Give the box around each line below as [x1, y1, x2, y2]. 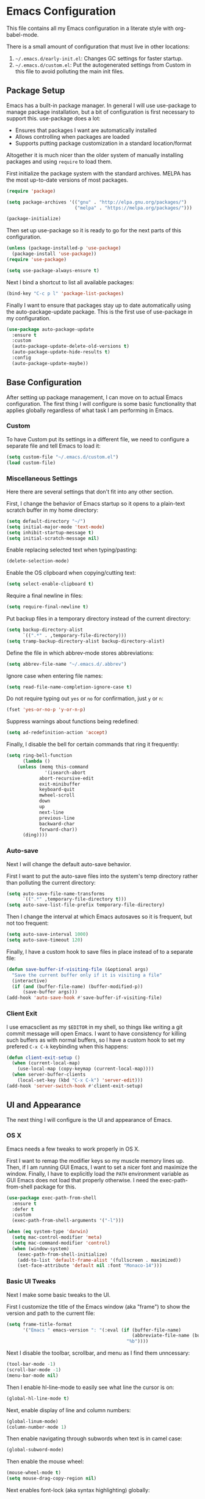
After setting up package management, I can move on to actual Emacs [6, 393, 183, 401]
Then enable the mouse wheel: [6, 1458, 84, 1465]
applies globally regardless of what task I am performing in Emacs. [6, 407, 174, 414]
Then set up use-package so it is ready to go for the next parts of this [6, 227, 182, 234]
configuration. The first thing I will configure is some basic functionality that [6, 400, 196, 407]
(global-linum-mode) [6, 1418, 59, 1424]
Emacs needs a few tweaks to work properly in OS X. [6, 1145, 140, 1152]
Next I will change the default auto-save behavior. [6, 860, 132, 867]
